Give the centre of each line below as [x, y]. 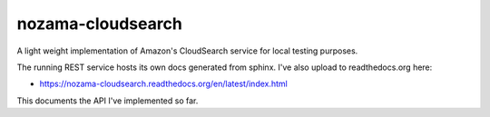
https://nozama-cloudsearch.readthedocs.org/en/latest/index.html [163, 84]
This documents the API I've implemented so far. [108, 101]
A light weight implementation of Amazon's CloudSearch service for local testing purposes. [187, 51]
